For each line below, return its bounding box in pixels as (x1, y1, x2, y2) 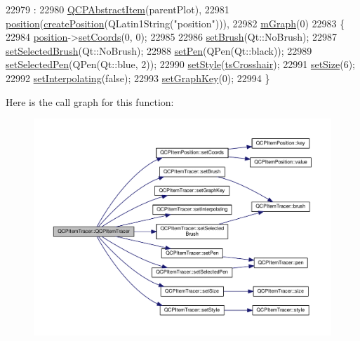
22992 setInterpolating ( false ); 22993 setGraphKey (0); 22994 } (6, 70, 270, 85)
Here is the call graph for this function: (6, 94, 174, 109)
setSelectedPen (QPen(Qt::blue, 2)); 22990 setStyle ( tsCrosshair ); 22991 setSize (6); (6, 57, 355, 72)
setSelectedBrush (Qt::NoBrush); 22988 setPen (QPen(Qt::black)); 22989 (6, 43, 312, 58)
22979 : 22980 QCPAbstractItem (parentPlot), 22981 (6, 2, 229, 16)
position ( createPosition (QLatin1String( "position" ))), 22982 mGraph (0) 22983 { (6, 15, 345, 30)
